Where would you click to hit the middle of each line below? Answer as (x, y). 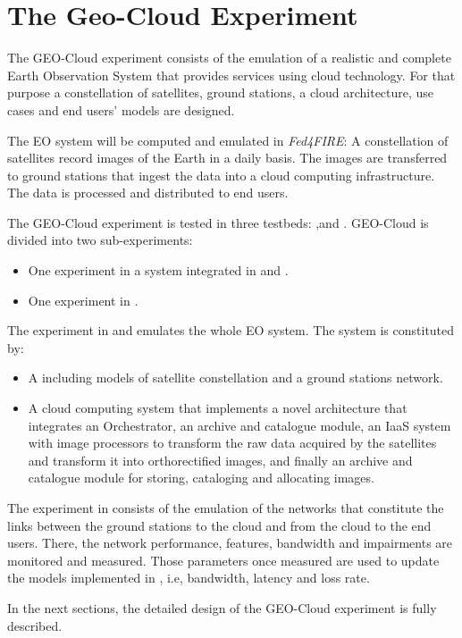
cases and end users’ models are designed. (121, 109)
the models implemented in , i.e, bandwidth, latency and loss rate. (189, 578)
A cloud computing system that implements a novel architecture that (218, 408)
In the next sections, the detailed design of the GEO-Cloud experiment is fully (222, 607)
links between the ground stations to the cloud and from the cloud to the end (219, 525)
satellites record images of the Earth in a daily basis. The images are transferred (227, 158)
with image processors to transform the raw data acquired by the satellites (232, 443)
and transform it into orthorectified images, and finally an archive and (220, 460)
